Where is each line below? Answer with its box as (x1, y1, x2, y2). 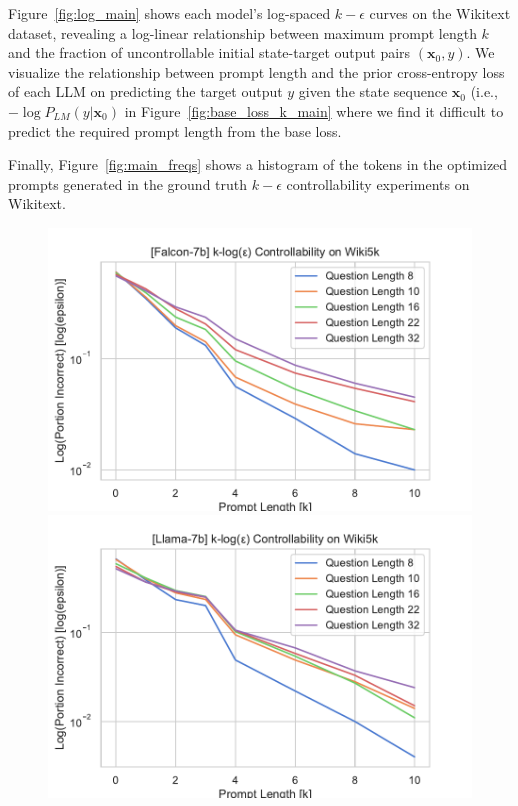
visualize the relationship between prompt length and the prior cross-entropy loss (8, 61, 505, 82)
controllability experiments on (286, 173, 470, 194)
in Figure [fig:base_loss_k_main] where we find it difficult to (124, 100, 504, 121)
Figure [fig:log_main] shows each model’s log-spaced (8, 3, 331, 23)
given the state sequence (298, 81, 448, 102)
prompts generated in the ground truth (8, 173, 248, 194)
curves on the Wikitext (369, 3, 511, 23)
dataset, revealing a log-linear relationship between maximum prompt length (8, 22, 477, 43)
